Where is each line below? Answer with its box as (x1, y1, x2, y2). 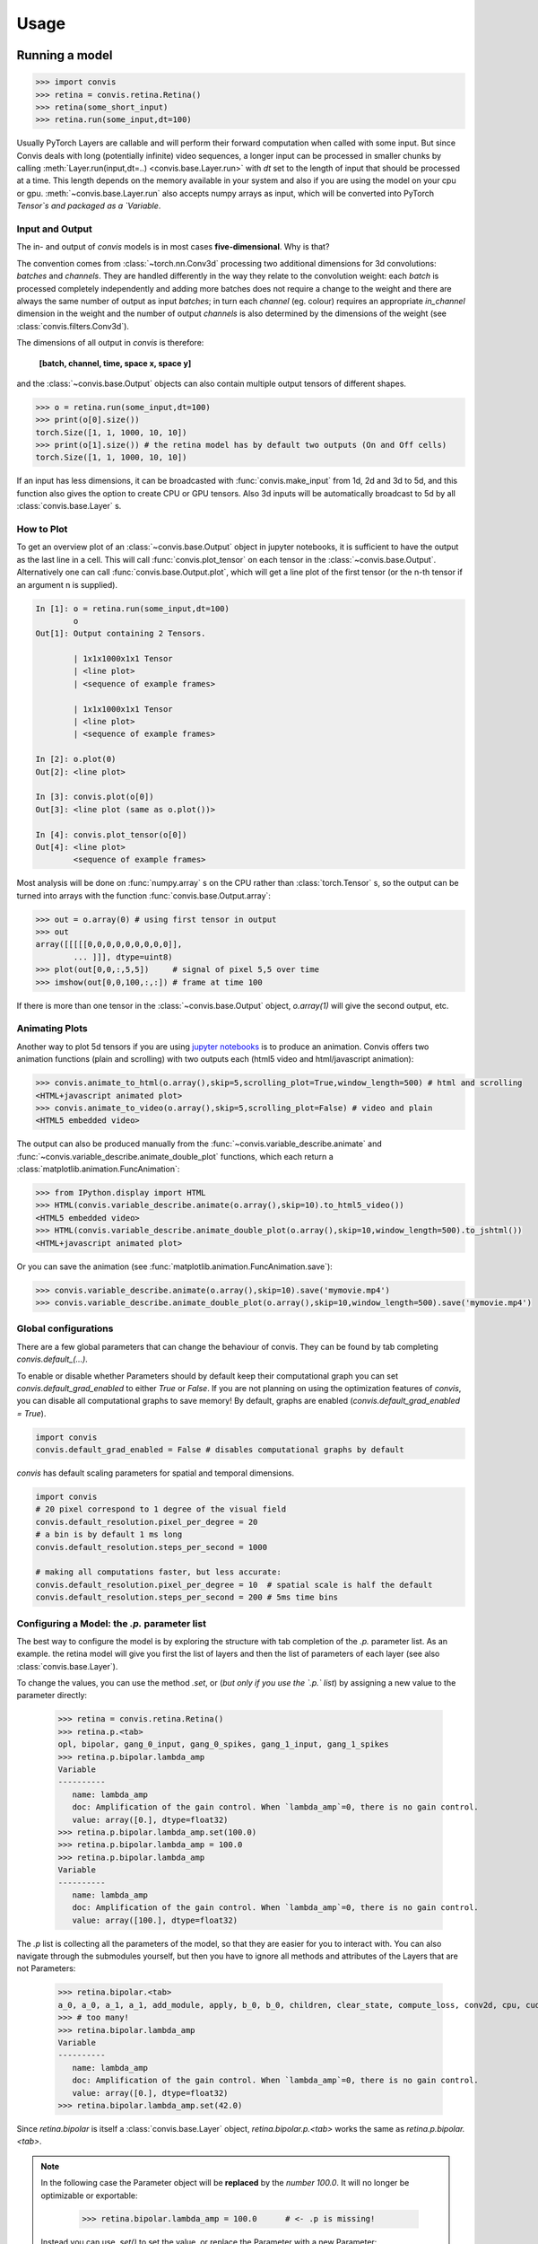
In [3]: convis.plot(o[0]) (35, 792, 154, 802)
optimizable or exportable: (40, 2190, 138, 2201)
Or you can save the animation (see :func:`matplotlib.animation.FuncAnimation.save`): (16, 1261, 334, 1272)
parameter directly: (16, 1690, 88, 1701)
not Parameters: (16, 1963, 76, 1974)
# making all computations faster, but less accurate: (35, 1567, 282, 1577)
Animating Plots (16, 1022, 89, 1035)
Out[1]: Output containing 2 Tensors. (35, 628, 206, 639)
